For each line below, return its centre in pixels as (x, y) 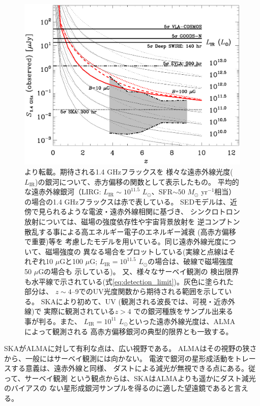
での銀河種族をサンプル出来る (183, 311)
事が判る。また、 (53, 321)
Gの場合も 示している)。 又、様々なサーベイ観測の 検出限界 (139, 271)
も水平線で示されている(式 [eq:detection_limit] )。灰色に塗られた (129, 281)
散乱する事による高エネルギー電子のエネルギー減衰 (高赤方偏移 (130, 231)
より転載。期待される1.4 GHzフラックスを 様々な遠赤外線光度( (129, 171)
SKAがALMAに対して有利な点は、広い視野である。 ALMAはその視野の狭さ (131, 348)
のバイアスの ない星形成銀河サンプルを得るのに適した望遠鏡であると (119, 388)
